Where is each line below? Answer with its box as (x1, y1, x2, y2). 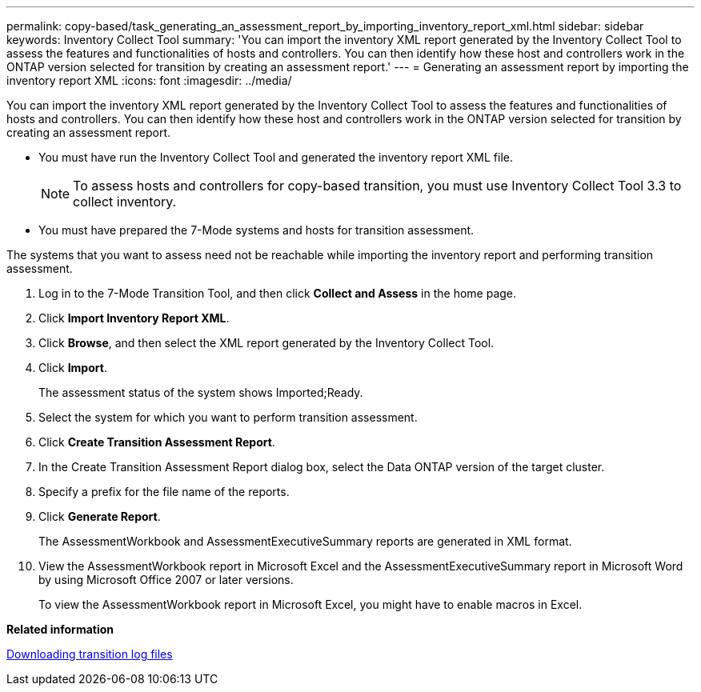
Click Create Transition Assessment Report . (38, 435, 275, 449)
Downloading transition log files (6, 647, 173, 661)
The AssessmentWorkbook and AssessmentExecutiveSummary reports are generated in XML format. (38, 534, 572, 548)
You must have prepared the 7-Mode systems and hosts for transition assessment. (38, 223, 475, 237)
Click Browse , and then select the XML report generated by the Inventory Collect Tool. (38, 336, 495, 350)
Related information (6, 622, 114, 636)
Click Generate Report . (38, 510, 161, 523)
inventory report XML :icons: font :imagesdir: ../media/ (6, 74, 292, 87)
